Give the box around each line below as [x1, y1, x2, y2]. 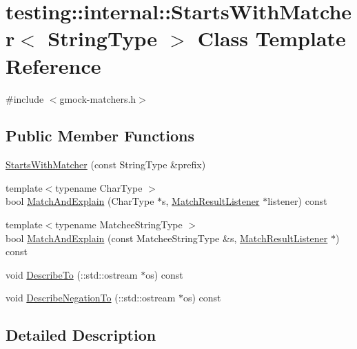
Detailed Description [6, 324, 156, 346]
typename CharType [55, 180, 143, 195]
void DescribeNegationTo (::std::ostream [6, 290, 176, 305]
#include [6, 91, 44, 106]
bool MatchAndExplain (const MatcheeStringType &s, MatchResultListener [6, 230, 328, 245]
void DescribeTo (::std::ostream [6, 267, 138, 281]
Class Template [197, 24, 346, 52]
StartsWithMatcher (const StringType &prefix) [6, 157, 206, 172]
